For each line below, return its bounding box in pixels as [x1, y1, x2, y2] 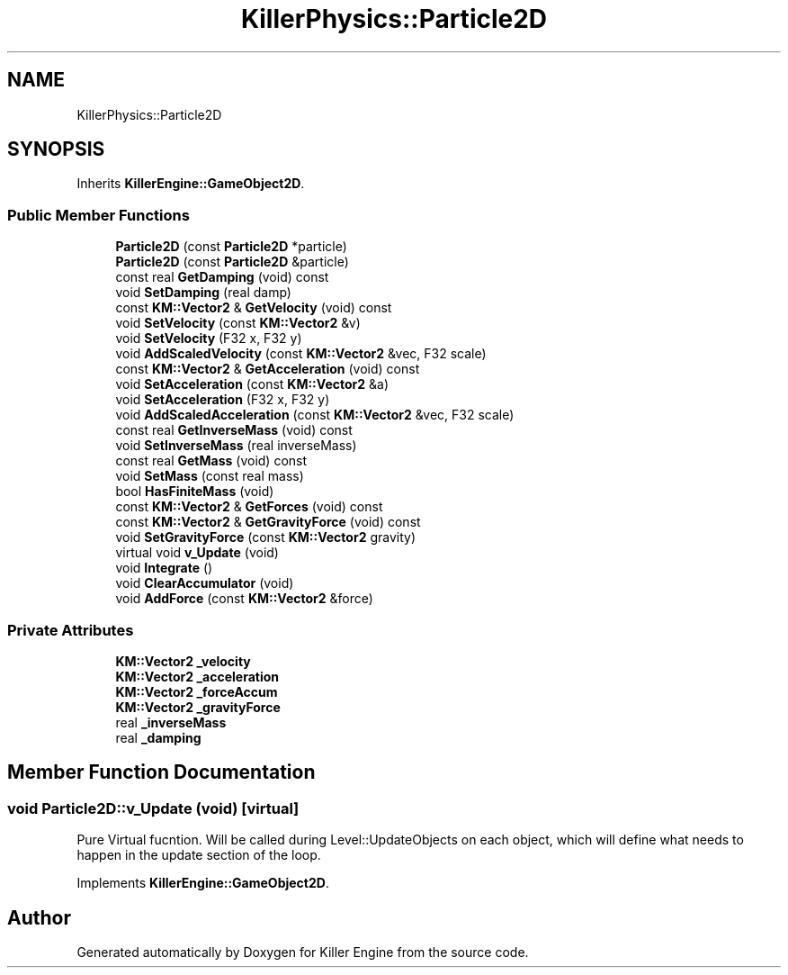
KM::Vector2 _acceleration [115, 668, 280, 684]
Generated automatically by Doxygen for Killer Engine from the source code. [76, 944, 529, 960]
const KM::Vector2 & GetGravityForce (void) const [115, 514, 421, 530]
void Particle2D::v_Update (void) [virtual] [7, 799, 300, 817]
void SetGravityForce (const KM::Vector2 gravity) [115, 529, 416, 546]
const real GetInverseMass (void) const [115, 422, 353, 438]
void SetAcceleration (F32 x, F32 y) [115, 392, 330, 408]
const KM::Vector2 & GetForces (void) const [115, 499, 383, 515]
